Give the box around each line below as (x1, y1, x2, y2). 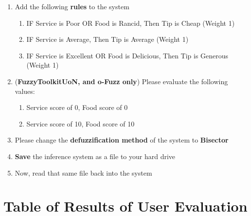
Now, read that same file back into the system (15, 167, 152, 178)
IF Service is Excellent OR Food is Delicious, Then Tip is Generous (26, 50, 229, 60)
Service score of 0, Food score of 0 (26, 102, 128, 112)
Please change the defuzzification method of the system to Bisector (15, 135, 229, 145)
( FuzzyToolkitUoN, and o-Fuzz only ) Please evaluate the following (15, 76, 228, 86)
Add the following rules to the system (15, 1, 129, 11)
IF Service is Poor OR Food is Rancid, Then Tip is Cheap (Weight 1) (26, 18, 235, 28)
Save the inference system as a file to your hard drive (15, 151, 176, 161)
